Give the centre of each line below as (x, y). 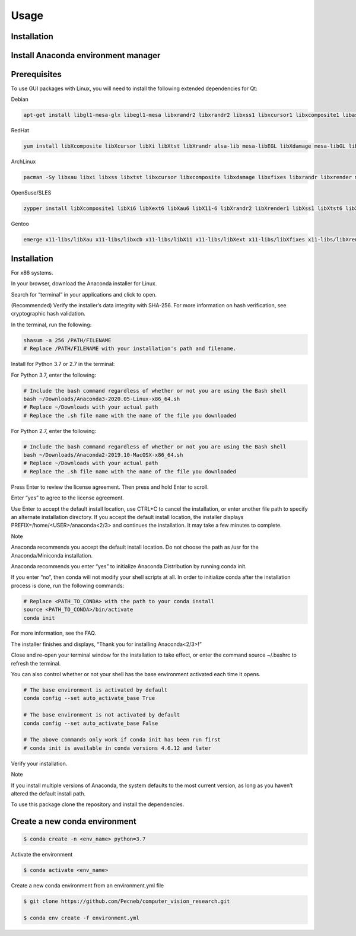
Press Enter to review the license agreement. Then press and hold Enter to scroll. (110, 487)
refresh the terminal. (36, 663)
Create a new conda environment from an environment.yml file (88, 886)
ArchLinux (23, 162)
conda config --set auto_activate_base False (91, 723)
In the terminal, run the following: (51, 324)
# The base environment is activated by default (96, 690)
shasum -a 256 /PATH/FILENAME (67, 340)
